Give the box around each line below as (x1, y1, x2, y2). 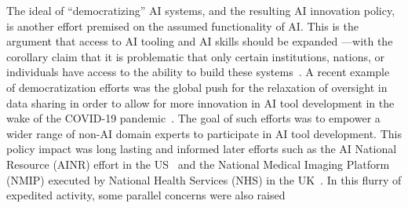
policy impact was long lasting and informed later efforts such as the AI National (6, 140, 397, 157)
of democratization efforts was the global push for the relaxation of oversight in (6, 78, 388, 95)
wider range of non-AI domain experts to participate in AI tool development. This (6, 125, 402, 141)
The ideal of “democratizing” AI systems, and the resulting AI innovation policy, (6, 2, 395, 18)
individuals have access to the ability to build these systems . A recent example (6, 64, 390, 80)
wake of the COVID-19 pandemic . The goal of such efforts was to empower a (6, 110, 381, 126)
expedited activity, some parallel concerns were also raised (6, 187, 286, 203)
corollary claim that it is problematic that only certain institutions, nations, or (6, 48, 384, 64)
